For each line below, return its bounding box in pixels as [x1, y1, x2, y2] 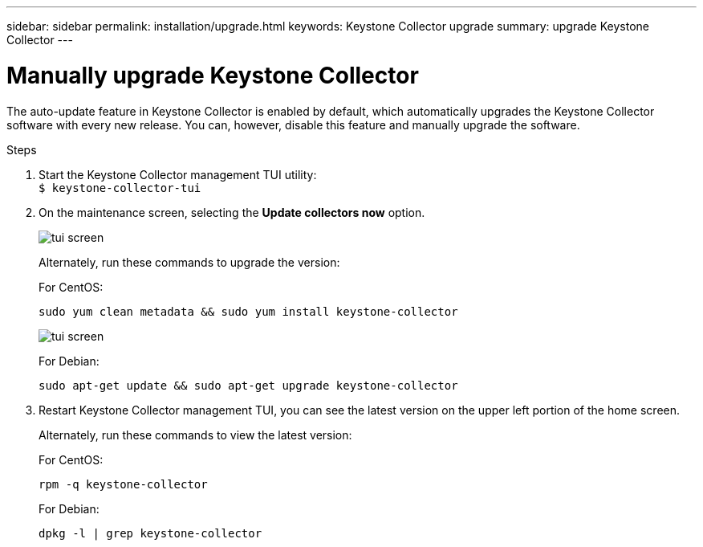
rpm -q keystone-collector [39, 477, 208, 491]
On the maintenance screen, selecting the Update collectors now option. [39, 205, 425, 219]
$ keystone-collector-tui [39, 181, 201, 194]
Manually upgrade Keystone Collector [6, 61, 419, 89]
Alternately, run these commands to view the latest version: [39, 427, 352, 442]
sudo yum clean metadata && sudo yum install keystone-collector [39, 304, 458, 318]
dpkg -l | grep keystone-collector [39, 526, 262, 540]
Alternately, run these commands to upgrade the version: [39, 255, 340, 269]
